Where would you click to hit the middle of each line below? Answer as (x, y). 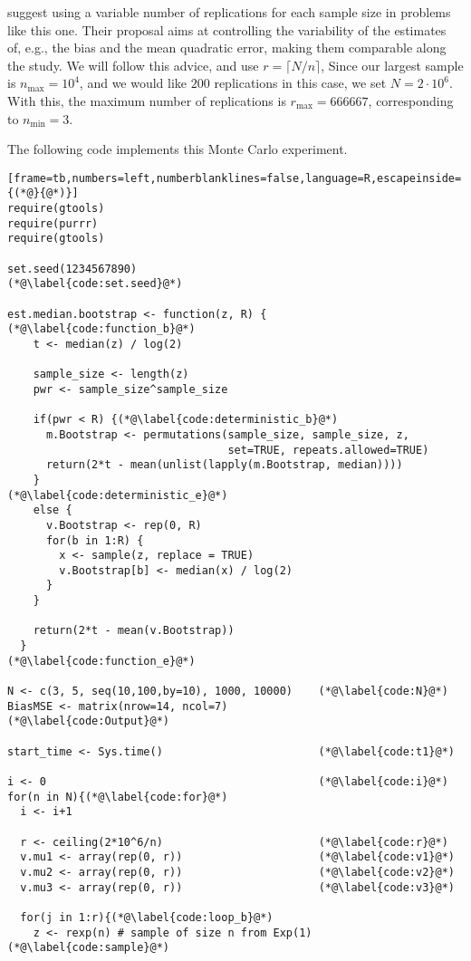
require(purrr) (53, 223)
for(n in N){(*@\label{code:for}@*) (118, 797)
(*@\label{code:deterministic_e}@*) (118, 495)
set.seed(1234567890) (72, 269)
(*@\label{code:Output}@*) (88, 721)
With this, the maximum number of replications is (147, 100)
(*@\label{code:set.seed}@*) (95, 284)
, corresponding (411, 100)
